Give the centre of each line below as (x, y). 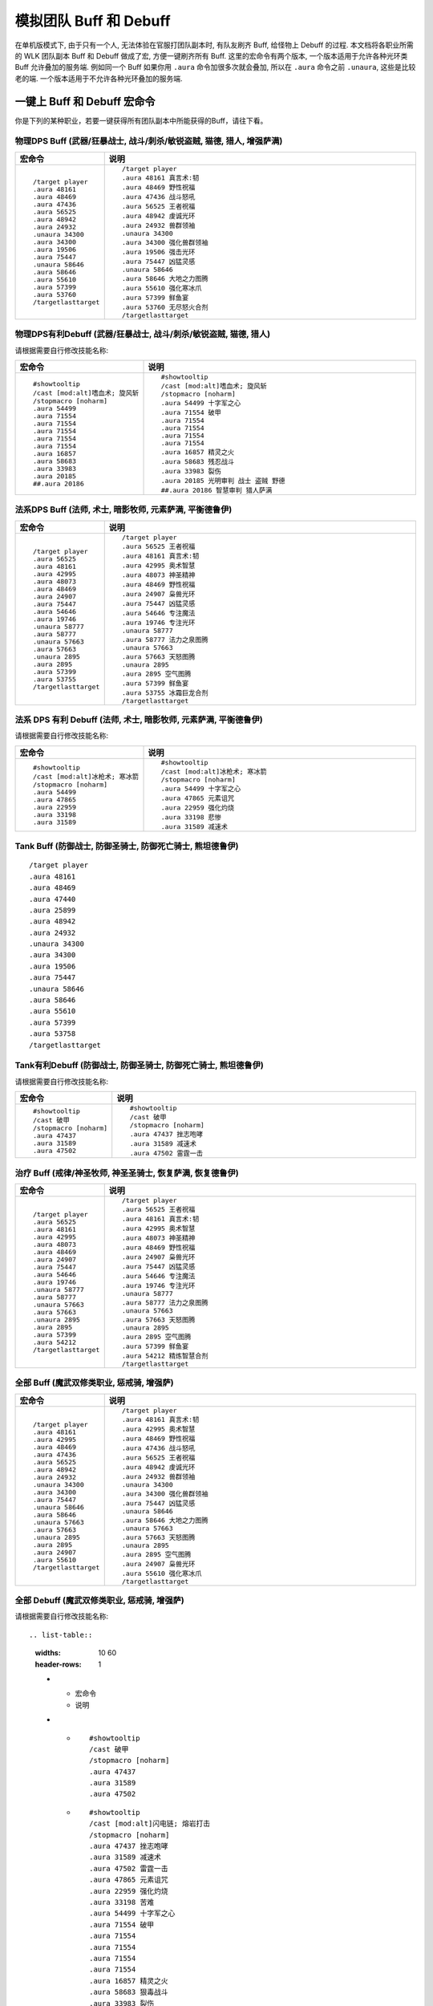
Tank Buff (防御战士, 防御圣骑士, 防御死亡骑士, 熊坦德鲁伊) (127, 847)
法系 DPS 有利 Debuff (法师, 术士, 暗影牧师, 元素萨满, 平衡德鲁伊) (139, 720)
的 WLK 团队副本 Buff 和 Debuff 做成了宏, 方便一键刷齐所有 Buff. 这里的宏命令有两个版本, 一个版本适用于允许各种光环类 (211, 55)
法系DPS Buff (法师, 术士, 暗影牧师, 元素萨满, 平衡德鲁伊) (123, 510)
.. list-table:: (61, 1634)
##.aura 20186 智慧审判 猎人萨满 (216, 490)
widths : (48, 1653)
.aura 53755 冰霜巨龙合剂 (165, 693)
